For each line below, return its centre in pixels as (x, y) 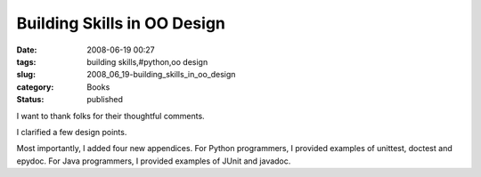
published (105, 100)
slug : (26, 75)
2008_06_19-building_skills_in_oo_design (161, 75)
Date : (27, 50)
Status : (30, 100)
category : (35, 87)
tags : (26, 61)
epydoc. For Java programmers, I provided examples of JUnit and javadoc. (154, 161)
